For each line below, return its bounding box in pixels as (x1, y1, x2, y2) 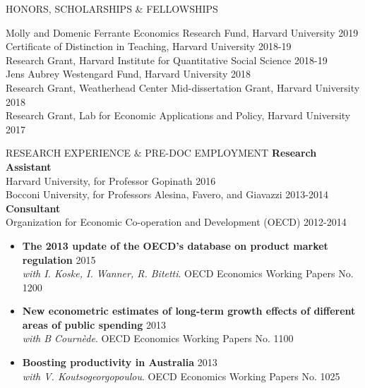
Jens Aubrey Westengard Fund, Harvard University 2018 (6, 66, 251, 81)
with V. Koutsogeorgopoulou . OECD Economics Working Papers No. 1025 (22, 368, 340, 383)
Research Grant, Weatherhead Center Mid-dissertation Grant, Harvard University (6, 80, 360, 95)
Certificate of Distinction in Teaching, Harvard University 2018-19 (6, 39, 292, 54)
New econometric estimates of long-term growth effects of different (22, 303, 356, 318)
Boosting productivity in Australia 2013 (22, 355, 217, 370)
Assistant (6, 159, 52, 174)
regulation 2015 (22, 252, 96, 267)
